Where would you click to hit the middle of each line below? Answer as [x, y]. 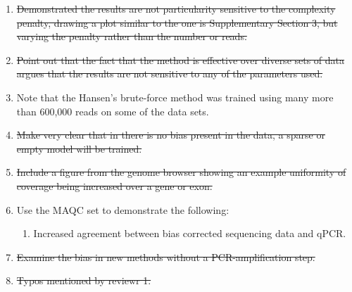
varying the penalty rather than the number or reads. [132, 36]
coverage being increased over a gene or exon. [114, 185]
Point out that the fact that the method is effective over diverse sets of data [181, 59]
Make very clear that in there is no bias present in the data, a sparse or [171, 135]
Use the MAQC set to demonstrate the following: [123, 209]
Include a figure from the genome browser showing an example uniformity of [181, 172]
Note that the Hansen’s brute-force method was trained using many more [175, 97]
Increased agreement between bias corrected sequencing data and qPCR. [190, 233]
